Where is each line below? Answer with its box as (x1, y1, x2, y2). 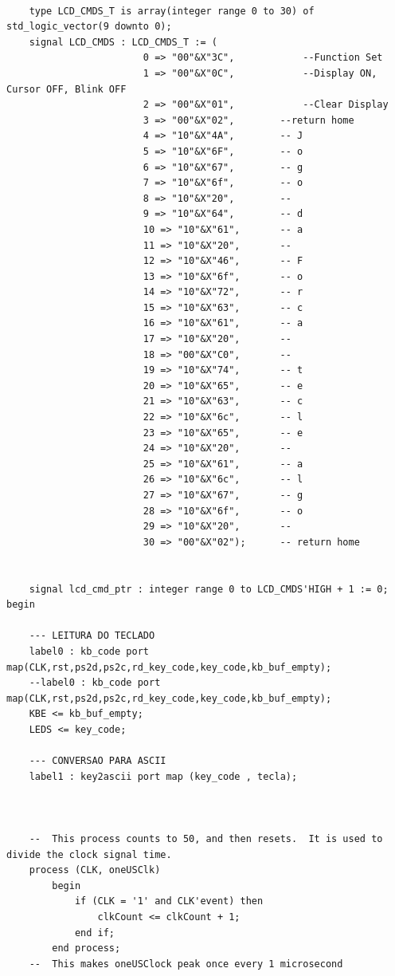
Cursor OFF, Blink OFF (6, 83, 127, 95)
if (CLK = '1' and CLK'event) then (74, 895, 264, 907)
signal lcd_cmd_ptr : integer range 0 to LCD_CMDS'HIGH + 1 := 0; (29, 583, 389, 595)
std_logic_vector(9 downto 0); (6, 21, 172, 33)
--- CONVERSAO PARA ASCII (29, 755, 166, 767)
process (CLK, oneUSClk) (29, 864, 161, 876)
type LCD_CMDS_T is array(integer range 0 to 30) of (29, 5, 315, 17)
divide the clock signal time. (6, 848, 172, 860)
